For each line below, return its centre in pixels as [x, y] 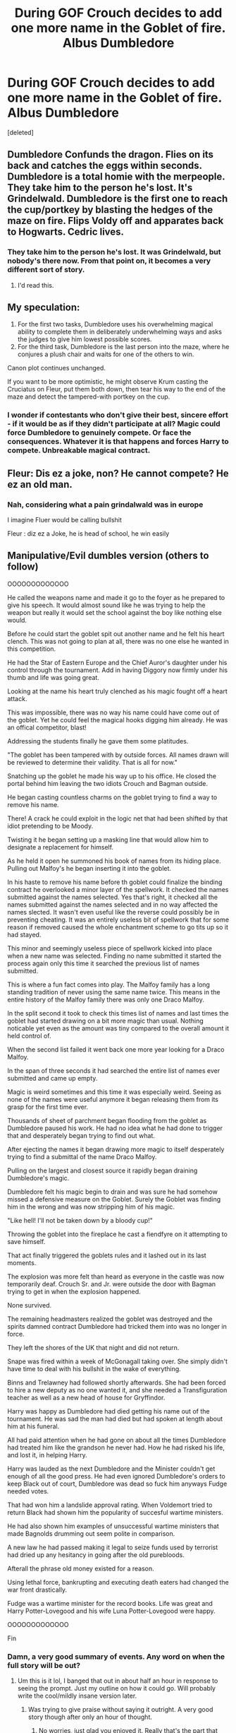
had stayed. [24, 934]
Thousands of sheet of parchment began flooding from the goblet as [107, 1120]
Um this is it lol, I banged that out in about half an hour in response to [118, 1681]
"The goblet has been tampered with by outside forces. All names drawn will [118, 755]
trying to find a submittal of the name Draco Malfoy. [82, 1156]
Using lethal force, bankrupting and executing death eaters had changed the [118, 1582]
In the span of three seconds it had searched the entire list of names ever [114, 1070]
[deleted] [20, 132]
